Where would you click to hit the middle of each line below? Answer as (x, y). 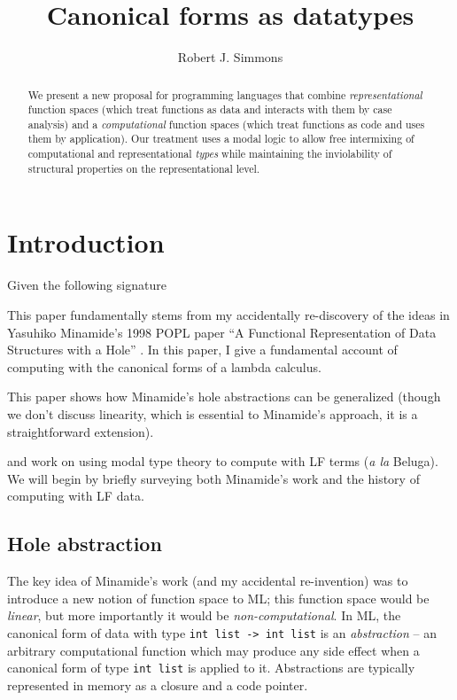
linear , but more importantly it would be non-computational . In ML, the (204, 615)
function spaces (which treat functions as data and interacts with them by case (210, 109)
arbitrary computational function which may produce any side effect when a (213, 650)
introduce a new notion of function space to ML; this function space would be (218, 598)
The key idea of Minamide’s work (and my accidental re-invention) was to (208, 581)
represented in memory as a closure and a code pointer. (158, 684)
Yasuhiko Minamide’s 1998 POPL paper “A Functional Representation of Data (222, 332)
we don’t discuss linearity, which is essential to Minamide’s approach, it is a (213, 413)
